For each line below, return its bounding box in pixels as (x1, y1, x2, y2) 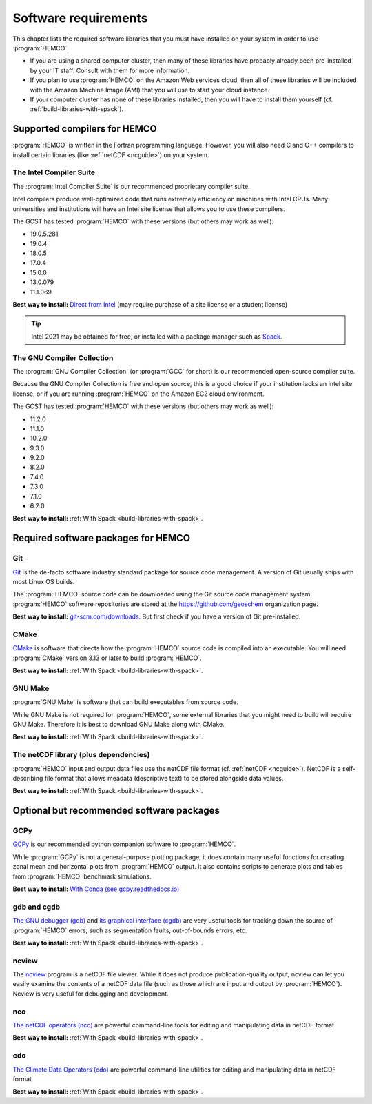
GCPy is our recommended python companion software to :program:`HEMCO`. (12, 840, 236, 848)
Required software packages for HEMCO (12, 532, 191, 544)
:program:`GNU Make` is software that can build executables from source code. (12, 698, 239, 706)
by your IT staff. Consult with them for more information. (30, 66, 190, 74)
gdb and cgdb (12, 902, 61, 912)
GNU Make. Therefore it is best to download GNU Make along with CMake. (12, 720, 225, 728)
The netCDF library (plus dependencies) (12, 750, 150, 760)
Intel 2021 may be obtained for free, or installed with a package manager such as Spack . (31, 332, 282, 341)
